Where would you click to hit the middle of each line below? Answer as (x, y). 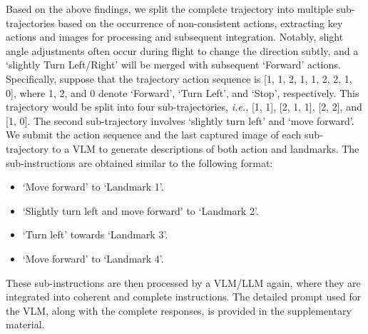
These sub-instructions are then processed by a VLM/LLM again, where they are (183, 282)
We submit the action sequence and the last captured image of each (154, 135)
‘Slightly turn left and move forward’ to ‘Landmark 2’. (140, 210)
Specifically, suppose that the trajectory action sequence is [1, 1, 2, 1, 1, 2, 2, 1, (179, 78)
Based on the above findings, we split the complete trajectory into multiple (169, 9)
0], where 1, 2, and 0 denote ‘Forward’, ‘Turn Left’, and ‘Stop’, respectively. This (183, 92)
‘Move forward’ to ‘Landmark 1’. (93, 187)
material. (25, 324)
